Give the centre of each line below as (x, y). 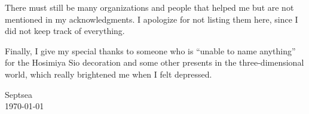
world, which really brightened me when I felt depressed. (108, 74)
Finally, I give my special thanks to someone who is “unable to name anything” (150, 50)
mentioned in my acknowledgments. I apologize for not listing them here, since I (152, 19)
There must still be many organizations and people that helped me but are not (149, 7)
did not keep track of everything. (65, 31)
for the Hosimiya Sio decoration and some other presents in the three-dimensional (154, 62)
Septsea (19, 94)
